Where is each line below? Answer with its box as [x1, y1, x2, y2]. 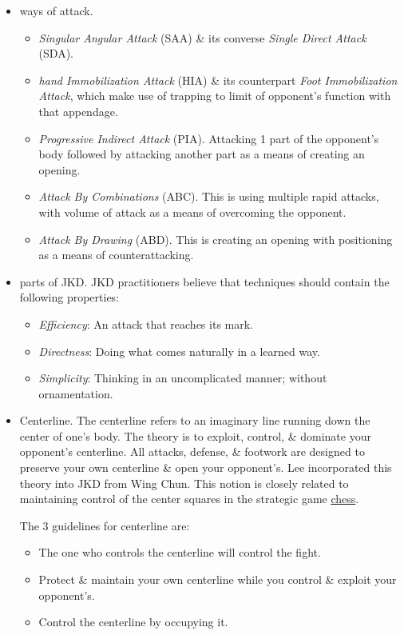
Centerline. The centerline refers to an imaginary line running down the [19, 412, 370, 429]
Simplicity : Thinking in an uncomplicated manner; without [38, 369, 327, 386]
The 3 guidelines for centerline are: [19, 517, 190, 533]
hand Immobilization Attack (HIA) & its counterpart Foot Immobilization [38, 71, 398, 88]
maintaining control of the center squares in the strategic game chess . [19, 490, 359, 507]
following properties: [19, 289, 120, 306]
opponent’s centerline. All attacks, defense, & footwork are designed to [19, 443, 365, 460]
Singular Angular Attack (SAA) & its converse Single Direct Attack [38, 29, 366, 46]
